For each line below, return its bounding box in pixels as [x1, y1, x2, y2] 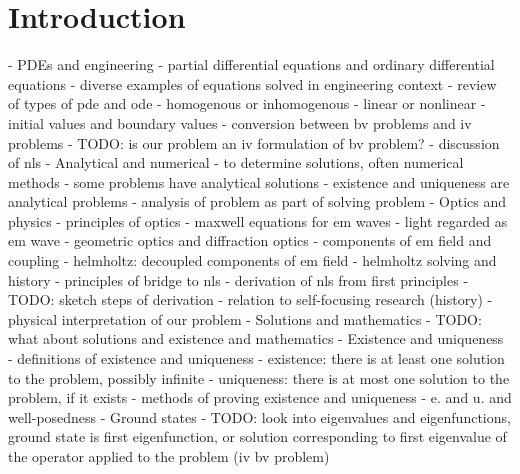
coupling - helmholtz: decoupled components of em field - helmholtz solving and [8, 250, 497, 271]
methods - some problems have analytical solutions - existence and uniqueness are [8, 171, 510, 192]
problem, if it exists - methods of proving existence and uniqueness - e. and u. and [8, 387, 512, 408]
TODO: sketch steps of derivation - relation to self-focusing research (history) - [8, 289, 493, 310]
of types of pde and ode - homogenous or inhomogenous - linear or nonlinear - [8, 93, 486, 114]
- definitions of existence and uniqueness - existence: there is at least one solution [8, 348, 505, 369]
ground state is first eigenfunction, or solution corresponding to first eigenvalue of [8, 426, 507, 447]
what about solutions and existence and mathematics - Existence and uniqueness [8, 328, 504, 349]
